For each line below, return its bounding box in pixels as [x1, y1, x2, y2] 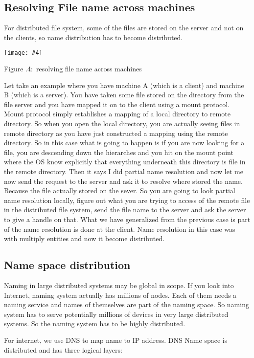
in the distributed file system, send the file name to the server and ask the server [4, 204, 246, 215]
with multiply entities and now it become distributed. [4, 233, 165, 244]
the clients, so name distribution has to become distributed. [4, 32, 183, 42]
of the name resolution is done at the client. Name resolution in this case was [4, 224, 235, 234]
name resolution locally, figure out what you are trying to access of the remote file [4, 195, 250, 205]
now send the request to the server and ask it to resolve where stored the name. [4, 176, 243, 186]
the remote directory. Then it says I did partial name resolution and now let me [4, 166, 243, 176]
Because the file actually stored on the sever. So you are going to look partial [4, 185, 235, 196]
